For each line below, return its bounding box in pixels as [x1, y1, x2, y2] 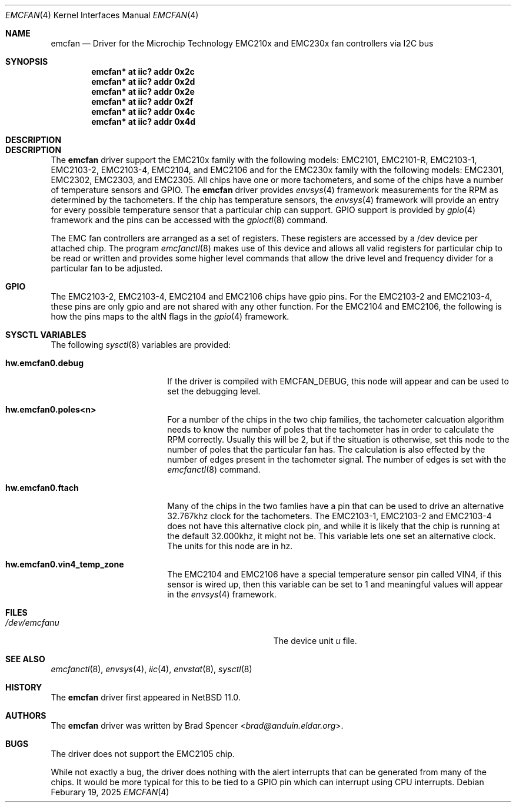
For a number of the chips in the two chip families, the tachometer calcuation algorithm [167, 414, 504, 424]
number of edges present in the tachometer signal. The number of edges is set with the [167, 454, 507, 464]
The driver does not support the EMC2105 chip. [51, 749, 235, 759]
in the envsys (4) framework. [167, 589, 277, 599]
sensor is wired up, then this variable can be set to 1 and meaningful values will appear [167, 579, 503, 589]
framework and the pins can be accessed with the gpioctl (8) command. [51, 215, 328, 225]
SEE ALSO [5, 654, 45, 664]
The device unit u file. [273, 636, 357, 646]
